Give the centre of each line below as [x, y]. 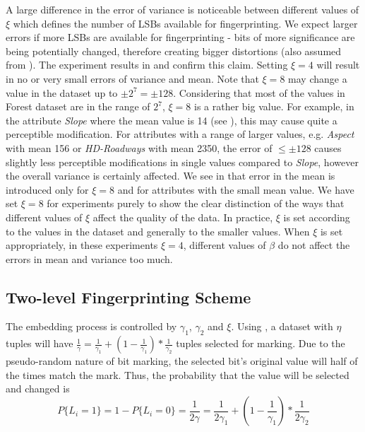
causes [328, 147]
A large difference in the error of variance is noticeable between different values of [182, 9]
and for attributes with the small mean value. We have [236, 189]
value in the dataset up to [62, 92]
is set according [317, 217]
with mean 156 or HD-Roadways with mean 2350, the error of [139, 147]
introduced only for [47, 189]
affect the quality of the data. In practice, [183, 217]
